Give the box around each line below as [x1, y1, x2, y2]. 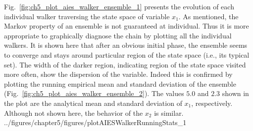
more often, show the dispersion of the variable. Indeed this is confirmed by [4, 69, 233, 79]
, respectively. [191, 98, 233, 108]
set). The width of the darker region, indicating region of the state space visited [4, 59, 246, 69]
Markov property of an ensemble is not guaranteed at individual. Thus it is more [4, 21, 249, 31]
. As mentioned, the [178, 11, 239, 21]
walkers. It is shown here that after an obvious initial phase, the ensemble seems [4, 40, 248, 50]
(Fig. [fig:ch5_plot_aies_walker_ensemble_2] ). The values [4, 88, 184, 98]
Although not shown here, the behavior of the [4, 107, 143, 118]
